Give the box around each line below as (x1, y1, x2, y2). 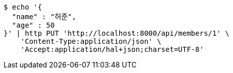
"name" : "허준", (12, 13, 76, 21)
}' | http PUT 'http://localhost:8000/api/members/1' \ (4, 29, 229, 37)
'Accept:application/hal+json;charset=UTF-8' (20, 45, 204, 53)
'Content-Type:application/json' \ (20, 37, 161, 45)
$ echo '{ (4, 3, 42, 11)
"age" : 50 (12, 21, 55, 29)
